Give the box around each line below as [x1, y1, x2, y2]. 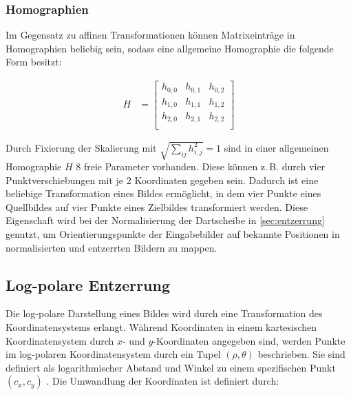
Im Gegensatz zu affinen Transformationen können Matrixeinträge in [6, 28, 295, 42]
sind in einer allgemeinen [224, 140, 329, 154]
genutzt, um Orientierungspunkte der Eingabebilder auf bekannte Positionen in [6, 227, 340, 241]
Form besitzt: [6, 54, 62, 69]
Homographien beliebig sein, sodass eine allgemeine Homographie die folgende [6, 41, 334, 55]
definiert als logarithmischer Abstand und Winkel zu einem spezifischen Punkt [6, 360, 336, 374]
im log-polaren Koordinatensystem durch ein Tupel [6, 347, 221, 361]
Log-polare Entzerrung [6, 274, 171, 295]
